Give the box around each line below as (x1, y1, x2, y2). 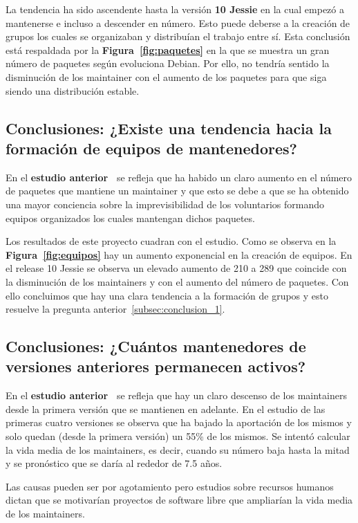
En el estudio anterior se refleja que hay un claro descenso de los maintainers (6, 388, 347, 403)
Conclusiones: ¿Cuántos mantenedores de (6, 336, 306, 357)
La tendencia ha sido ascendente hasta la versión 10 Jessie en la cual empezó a (6, 2, 344, 16)
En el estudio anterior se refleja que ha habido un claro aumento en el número (6, 169, 352, 184)
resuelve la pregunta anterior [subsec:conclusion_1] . (6, 302, 225, 316)
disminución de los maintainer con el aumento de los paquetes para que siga (6, 69, 327, 84)
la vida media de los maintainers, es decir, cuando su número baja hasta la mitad (6, 442, 350, 457)
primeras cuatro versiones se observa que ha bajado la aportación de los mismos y (6, 415, 352, 430)
